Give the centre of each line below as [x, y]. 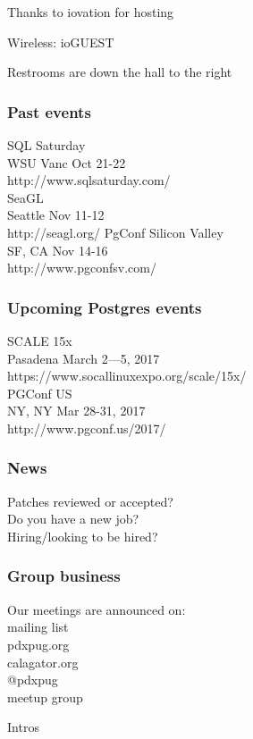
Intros [23, 727]
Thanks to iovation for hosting [91, 12]
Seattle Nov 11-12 [56, 215]
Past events [49, 111]
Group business [64, 576]
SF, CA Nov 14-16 [58, 250]
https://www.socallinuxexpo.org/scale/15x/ [127, 376]
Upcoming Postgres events [105, 307]
